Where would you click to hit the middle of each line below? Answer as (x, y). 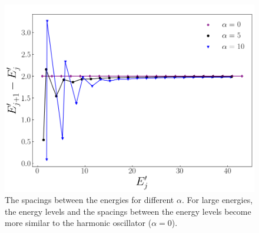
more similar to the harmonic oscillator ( (78, 223)
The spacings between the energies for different (89, 200)
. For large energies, (217, 200)
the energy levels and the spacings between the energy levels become (128, 211)
